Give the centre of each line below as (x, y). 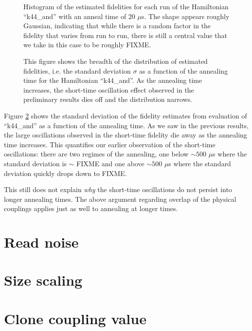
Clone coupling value (75, 318)
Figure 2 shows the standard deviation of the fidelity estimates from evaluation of (126, 115)
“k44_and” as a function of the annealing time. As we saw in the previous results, (126, 125)
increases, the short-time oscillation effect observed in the (109, 89)
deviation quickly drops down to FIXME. (65, 173)
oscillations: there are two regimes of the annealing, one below (96, 154)
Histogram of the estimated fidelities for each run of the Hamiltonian (126, 6)
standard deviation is (35, 163)
